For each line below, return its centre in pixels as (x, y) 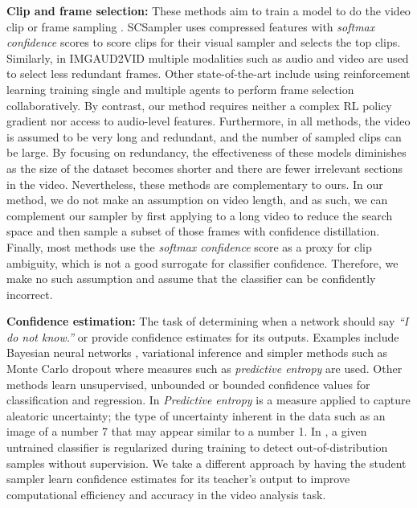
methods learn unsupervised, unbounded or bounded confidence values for (188, 384)
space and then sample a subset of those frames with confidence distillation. (193, 231)
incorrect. (30, 294)
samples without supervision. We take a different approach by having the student (206, 463)
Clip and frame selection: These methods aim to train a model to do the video (208, 10)
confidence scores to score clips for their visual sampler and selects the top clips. (204, 42)
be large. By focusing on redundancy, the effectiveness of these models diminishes (206, 152)
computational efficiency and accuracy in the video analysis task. (166, 494)
